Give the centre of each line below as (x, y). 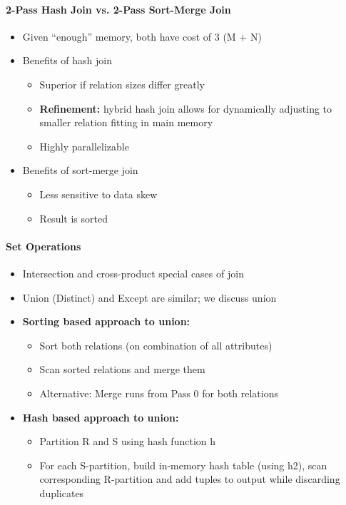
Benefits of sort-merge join (80, 170)
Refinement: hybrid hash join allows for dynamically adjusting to (186, 108)
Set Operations (44, 246)
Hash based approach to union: (101, 417)
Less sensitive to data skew (98, 194)
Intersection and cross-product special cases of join (133, 273)
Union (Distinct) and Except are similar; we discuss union (149, 297)
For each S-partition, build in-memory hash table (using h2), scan (183, 465)
